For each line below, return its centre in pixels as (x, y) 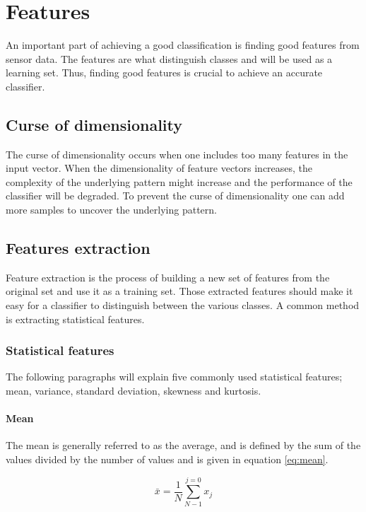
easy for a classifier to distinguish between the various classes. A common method (183, 305)
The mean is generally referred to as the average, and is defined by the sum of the (183, 445)
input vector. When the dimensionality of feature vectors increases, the (159, 168)
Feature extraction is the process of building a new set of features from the (168, 277)
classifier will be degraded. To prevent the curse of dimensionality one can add (175, 196)
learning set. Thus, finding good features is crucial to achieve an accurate (164, 72)
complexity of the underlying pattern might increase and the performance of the (179, 181)
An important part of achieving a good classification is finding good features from (183, 45)
